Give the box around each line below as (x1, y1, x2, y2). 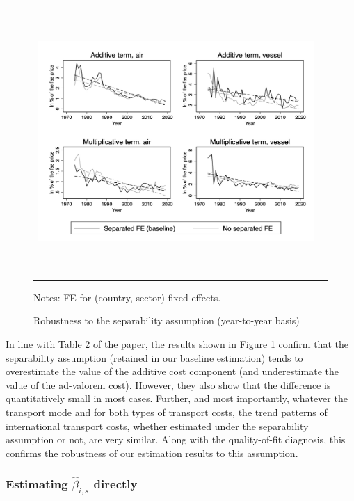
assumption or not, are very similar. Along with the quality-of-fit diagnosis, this (6, 432, 346, 447)
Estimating (6, 475, 68, 493)
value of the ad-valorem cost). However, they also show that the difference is (6, 377, 331, 392)
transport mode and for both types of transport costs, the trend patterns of (6, 405, 328, 419)
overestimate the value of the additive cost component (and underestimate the (6, 364, 339, 379)
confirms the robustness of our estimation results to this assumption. (6, 445, 298, 460)
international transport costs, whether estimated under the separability (6, 418, 309, 433)
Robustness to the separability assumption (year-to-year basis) (33, 313, 300, 328)
